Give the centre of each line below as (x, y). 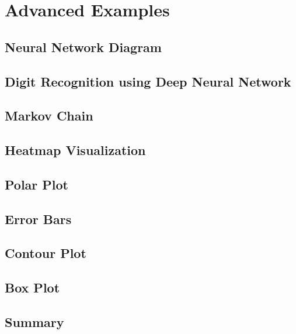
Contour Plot (46, 253)
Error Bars (38, 218)
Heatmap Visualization (75, 150)
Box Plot (32, 287)
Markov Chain (49, 116)
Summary (34, 322)
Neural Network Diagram (83, 47)
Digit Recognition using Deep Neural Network (148, 81)
